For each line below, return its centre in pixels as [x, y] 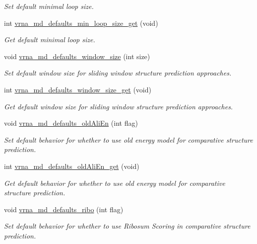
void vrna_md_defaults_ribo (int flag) [64, 209]
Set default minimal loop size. [49, 6]
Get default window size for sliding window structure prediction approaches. [119, 106]
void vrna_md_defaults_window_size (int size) [77, 56]
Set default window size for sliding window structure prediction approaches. [118, 73]
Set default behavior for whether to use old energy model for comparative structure [128, 139]
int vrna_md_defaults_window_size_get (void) [78, 89]
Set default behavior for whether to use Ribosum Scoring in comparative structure [127, 226]
